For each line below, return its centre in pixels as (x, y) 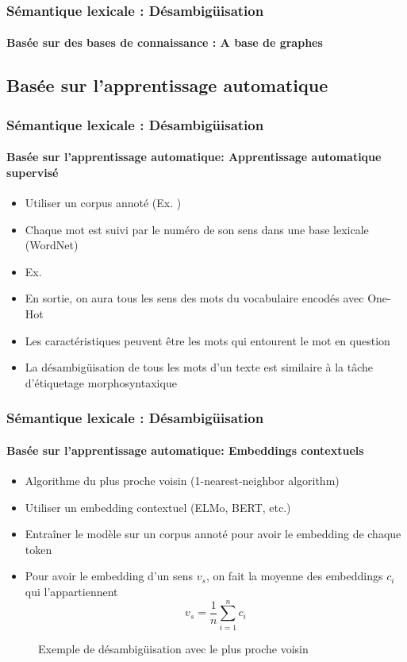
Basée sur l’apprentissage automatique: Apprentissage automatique (194, 157)
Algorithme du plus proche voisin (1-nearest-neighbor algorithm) (182, 481)
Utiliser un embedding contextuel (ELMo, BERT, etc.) (158, 507)
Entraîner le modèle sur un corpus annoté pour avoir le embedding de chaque (213, 534)
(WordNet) (52, 245)
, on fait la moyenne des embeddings (294, 576)
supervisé (33, 172)
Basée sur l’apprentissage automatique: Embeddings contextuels (185, 450)
